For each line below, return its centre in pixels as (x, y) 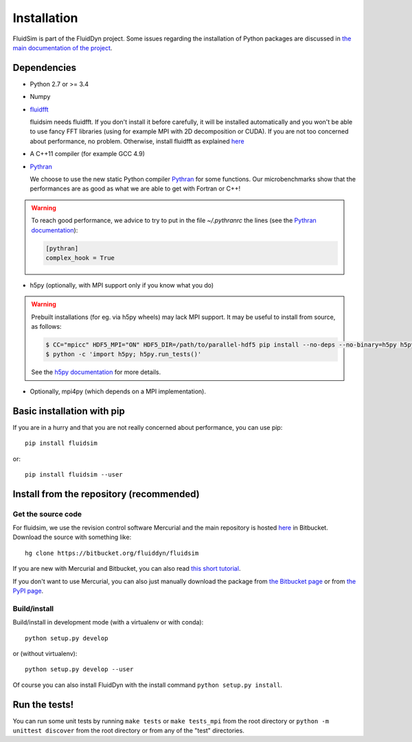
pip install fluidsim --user (74, 474)
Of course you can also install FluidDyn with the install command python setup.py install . (148, 685)
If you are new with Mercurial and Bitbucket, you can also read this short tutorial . (127, 569)
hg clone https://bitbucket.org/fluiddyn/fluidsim (112, 553)
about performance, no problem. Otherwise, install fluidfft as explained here (137, 141)
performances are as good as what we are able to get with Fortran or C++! (135, 188)
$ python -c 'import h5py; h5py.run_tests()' (124, 354)
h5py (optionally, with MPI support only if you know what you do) (122, 285)
